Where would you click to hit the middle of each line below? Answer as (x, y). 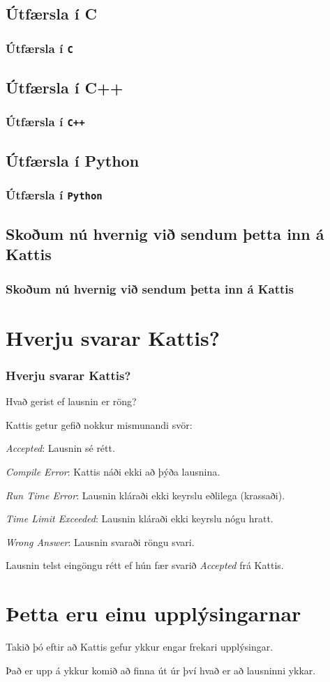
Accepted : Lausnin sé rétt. (60, 448)
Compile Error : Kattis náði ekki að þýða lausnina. (113, 471)
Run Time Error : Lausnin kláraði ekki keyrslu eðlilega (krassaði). (145, 495)
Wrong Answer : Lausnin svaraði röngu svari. (100, 541)
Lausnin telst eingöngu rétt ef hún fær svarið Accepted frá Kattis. (145, 565)
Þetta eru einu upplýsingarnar (153, 613)
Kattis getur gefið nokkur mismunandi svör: (99, 424)
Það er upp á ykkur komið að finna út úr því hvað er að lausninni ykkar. (161, 670)
